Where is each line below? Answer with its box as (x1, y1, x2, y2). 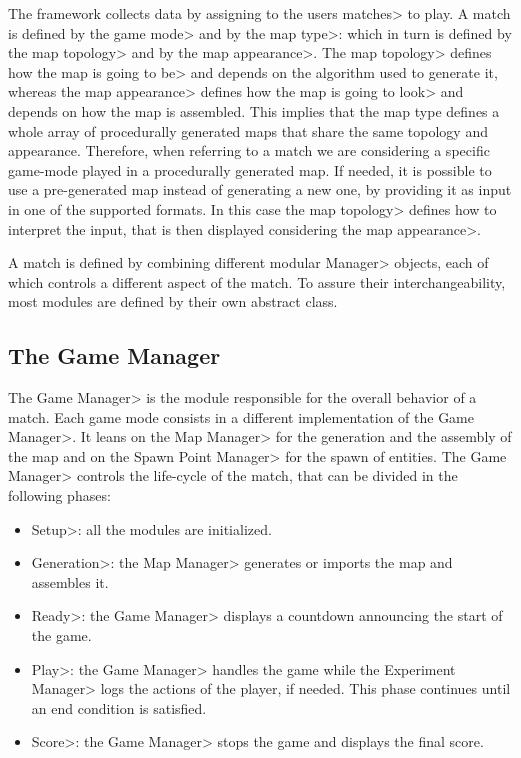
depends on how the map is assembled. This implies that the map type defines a (8, 100, 500, 121)
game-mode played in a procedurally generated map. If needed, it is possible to (8, 159, 492, 180)
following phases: (8, 485, 111, 506)
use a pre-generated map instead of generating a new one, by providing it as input (8, 179, 512, 200)
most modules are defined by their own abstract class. (8, 291, 338, 312)
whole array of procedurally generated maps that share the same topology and (8, 120, 488, 141)
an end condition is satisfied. (31, 697, 207, 718)
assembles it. (31, 571, 109, 592)
